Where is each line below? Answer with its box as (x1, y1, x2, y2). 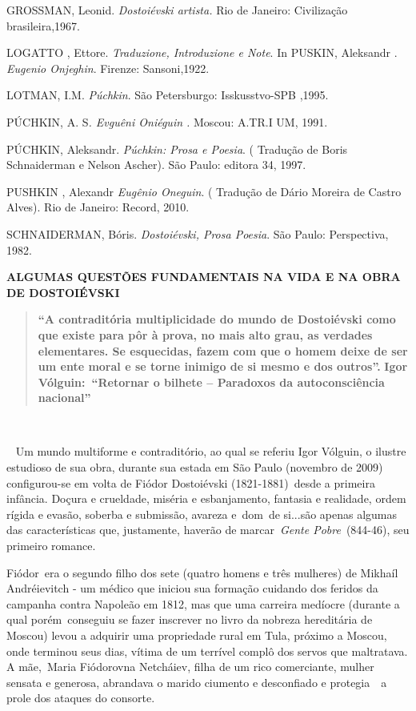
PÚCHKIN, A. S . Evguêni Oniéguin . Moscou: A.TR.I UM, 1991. (6, 113, 328, 130)
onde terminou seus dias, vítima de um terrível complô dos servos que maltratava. (6, 642, 408, 659)
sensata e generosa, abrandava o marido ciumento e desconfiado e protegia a (6, 673, 387, 690)
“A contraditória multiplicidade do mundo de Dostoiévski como (38, 311, 396, 327)
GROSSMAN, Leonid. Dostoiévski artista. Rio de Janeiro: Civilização (6, 2, 348, 18)
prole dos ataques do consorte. (6, 689, 155, 706)
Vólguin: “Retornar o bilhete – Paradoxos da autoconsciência (38, 373, 385, 390)
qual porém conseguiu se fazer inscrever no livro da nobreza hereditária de (6, 611, 373, 628)
